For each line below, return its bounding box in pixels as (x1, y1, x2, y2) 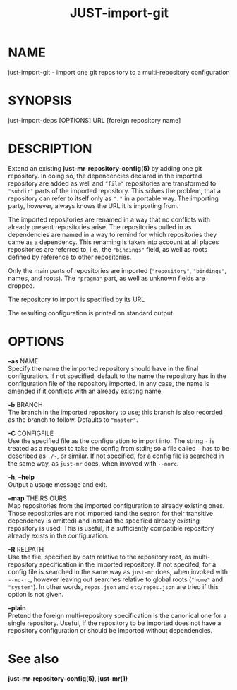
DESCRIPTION (8, 141, 92, 157)
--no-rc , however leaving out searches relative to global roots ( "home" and (8, 575, 223, 583)
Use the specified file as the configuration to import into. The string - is (8, 436, 215, 445)
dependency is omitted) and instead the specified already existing (8, 516, 200, 525)
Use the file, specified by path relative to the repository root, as (8, 552, 192, 561)
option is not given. (8, 590, 64, 598)
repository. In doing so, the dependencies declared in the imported (8, 171, 202, 180)
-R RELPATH (8, 545, 44, 553)
